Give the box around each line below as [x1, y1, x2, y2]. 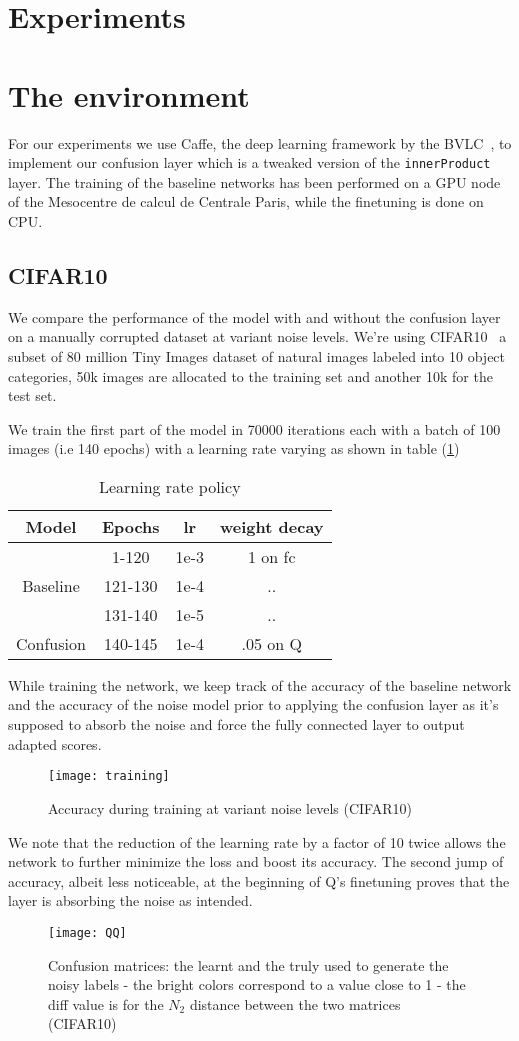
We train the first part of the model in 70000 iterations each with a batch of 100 [8, 418, 501, 439]
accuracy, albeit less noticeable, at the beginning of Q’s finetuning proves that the [8, 870, 510, 891]
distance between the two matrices [189, 993, 401, 1014]
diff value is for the [48, 993, 164, 1014]
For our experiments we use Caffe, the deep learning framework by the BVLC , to [8, 132, 512, 153]
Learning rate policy [98, 474, 241, 498]
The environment [8, 74, 250, 115]
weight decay [220, 514, 324, 538]
